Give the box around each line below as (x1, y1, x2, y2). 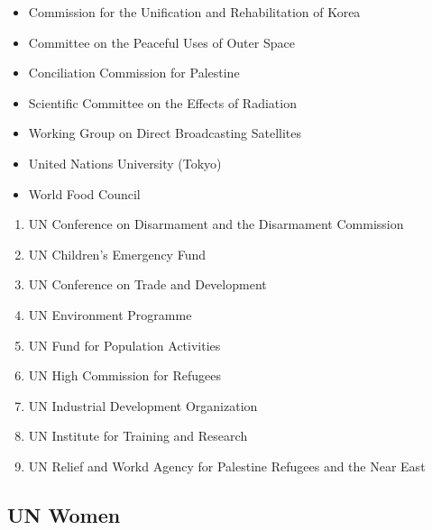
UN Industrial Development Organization (28, 396, 258, 415)
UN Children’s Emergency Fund (28, 244, 206, 263)
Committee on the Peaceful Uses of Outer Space (28, 32, 295, 51)
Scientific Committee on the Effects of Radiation (28, 93, 297, 112)
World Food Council (28, 184, 141, 203)
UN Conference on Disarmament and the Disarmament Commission (28, 215, 404, 233)
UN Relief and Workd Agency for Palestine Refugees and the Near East (28, 456, 426, 475)
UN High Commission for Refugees (28, 366, 221, 385)
